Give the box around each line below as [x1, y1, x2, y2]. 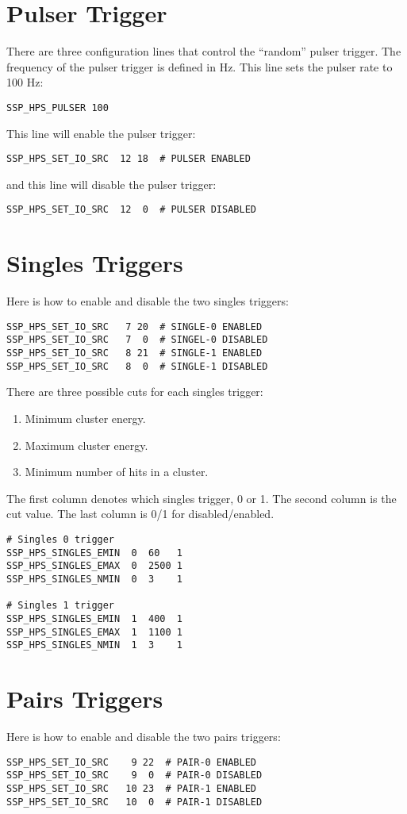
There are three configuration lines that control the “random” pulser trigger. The [6, 43, 401, 60]
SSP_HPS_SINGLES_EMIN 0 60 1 [6, 547, 182, 559]
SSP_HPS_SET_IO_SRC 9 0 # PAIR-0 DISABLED [6, 770, 263, 781]
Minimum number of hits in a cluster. [25, 463, 209, 480]
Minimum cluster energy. [25, 410, 146, 426]
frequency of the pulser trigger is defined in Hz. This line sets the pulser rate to [6, 58, 393, 75]
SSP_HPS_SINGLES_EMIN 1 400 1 [6, 612, 182, 624]
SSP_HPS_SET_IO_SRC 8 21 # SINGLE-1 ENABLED [6, 347, 263, 359]
